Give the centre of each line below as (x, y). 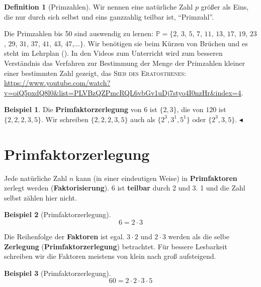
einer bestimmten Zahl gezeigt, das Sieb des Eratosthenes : (95, 73)
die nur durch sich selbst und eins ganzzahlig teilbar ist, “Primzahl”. (109, 16)
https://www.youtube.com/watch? (57, 83)
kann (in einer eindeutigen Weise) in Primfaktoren (156, 178)
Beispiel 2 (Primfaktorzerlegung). (58, 214)
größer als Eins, (225, 7)
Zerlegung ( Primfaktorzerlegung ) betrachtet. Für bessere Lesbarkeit (116, 246)
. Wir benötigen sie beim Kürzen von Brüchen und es (165, 43)
